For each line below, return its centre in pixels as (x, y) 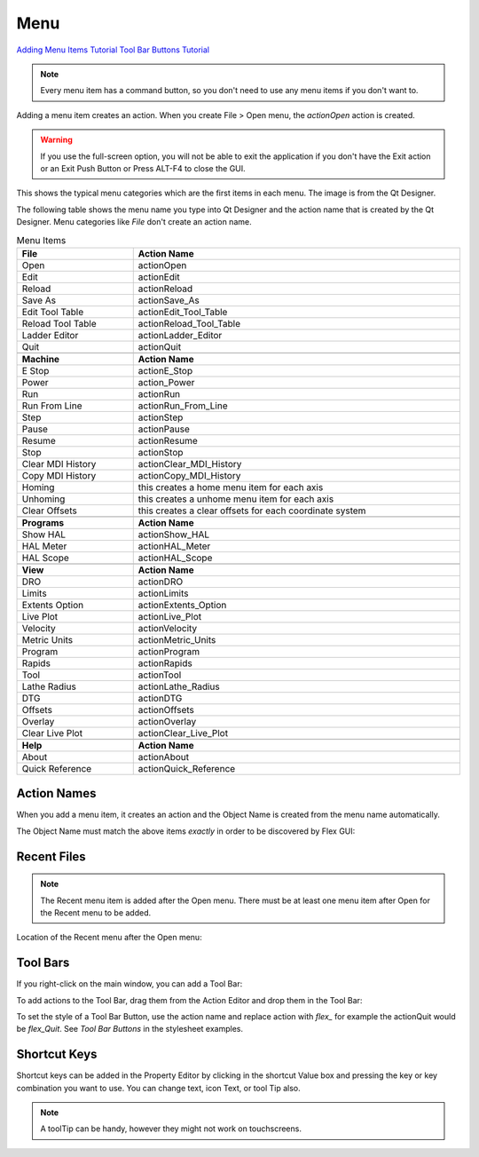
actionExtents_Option (182, 605)
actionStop (161, 452)
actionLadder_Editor (180, 335)
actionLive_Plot (170, 616)
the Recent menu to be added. (96, 912)
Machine (41, 359)
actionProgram (169, 651)
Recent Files (51, 856)
